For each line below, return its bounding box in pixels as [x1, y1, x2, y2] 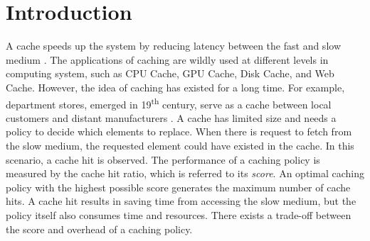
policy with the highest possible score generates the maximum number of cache [6, 179, 351, 194]
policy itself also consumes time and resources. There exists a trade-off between [6, 207, 351, 222]
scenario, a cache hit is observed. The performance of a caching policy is [6, 152, 320, 167]
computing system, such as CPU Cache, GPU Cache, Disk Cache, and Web [6, 66, 334, 81]
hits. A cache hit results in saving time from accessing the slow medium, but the [6, 194, 356, 208]
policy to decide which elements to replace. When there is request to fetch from [6, 124, 352, 139]
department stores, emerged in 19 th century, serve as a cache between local [6, 94, 332, 111]
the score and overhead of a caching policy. [6, 221, 193, 236]
